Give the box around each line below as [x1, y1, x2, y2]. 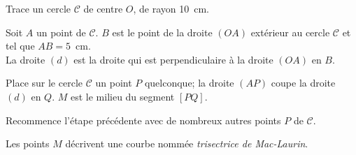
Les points [6, 136, 50, 151]
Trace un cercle [6, 1, 71, 15]
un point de [36, 24, 86, 39]
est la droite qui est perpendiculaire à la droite [73, 52, 273, 66]
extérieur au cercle [250, 24, 330, 39]
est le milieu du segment [70, 89, 175, 103]
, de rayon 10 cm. [133, 1, 210, 15]
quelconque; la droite [144, 75, 234, 90]
